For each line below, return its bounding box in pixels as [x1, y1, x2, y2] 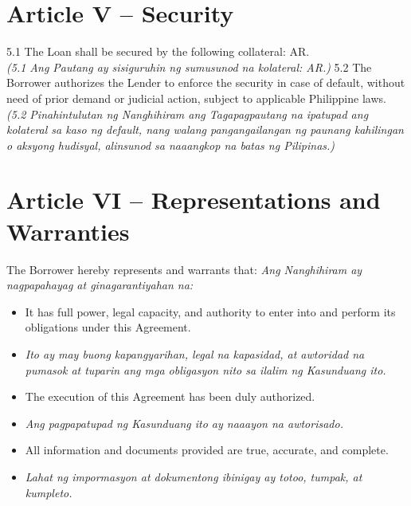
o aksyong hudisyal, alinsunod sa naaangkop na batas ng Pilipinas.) [6, 136, 335, 153]
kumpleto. [25, 484, 72, 500]
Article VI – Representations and [6, 183, 381, 216]
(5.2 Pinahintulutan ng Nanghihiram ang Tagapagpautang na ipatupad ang [6, 105, 369, 122]
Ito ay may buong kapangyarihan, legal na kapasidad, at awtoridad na [25, 345, 365, 362]
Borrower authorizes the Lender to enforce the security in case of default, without [6, 74, 405, 91]
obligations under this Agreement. [25, 319, 191, 335]
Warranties [6, 214, 130, 247]
